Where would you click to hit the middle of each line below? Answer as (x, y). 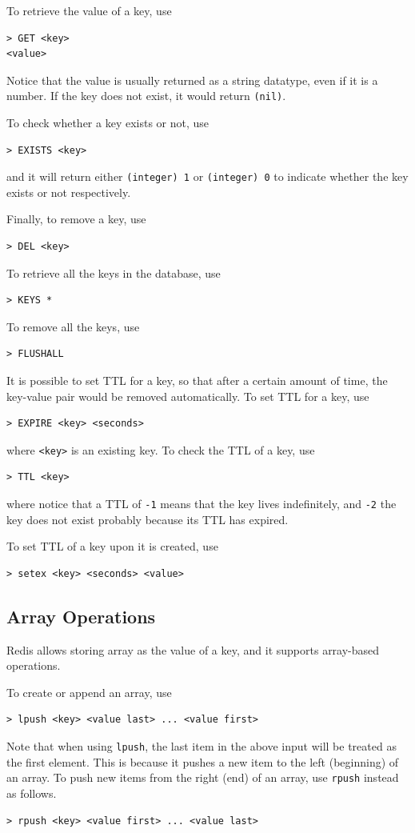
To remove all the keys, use (73, 326)
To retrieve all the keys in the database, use (114, 272)
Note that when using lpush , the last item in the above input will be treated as (202, 746)
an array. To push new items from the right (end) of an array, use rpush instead (203, 777)
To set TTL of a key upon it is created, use (112, 546)
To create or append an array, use (89, 692)
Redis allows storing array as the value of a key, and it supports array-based (193, 649)
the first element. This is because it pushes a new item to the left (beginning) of (203, 761)
